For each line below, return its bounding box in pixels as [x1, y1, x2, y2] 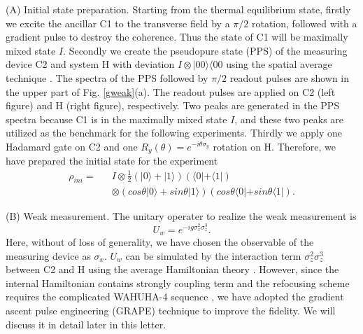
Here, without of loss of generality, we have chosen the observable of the [6, 235, 314, 249]
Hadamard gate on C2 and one [6, 139, 138, 153]
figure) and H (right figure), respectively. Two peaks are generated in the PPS [6, 98, 340, 113]
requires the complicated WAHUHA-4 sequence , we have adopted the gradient [6, 289, 344, 304]
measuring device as [6, 248, 91, 263]
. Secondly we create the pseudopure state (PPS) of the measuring [63, 43, 348, 57]
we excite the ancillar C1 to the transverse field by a [6, 15, 230, 30]
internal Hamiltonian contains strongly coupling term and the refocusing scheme [6, 275, 350, 290]
